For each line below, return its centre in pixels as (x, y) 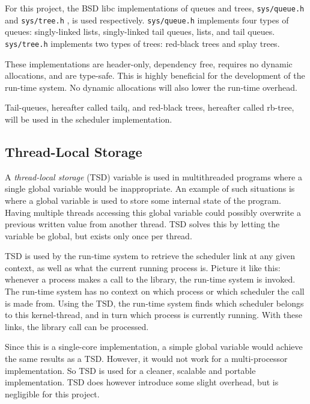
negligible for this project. (52, 393)
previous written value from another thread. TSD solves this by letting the (142, 224)
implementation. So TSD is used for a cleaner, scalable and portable (130, 370)
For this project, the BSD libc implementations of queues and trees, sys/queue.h (155, 8)
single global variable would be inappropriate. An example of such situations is (150, 188)
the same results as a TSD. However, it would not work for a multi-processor (146, 359)
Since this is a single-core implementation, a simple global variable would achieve (154, 347)
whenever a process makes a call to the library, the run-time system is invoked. (150, 279)
